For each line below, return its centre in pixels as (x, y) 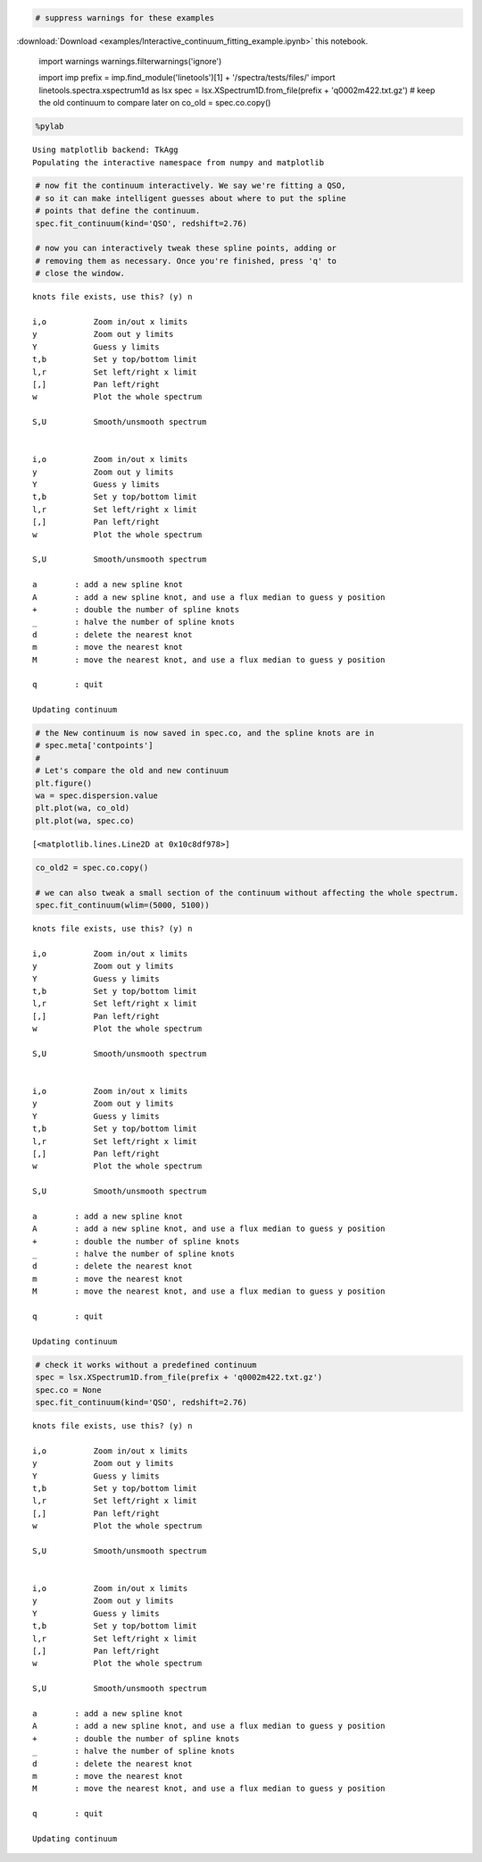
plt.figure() (64, 783)
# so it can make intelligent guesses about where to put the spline (191, 198)
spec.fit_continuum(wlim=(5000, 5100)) (122, 905)
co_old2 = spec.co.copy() (92, 868)
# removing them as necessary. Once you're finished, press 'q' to (186, 261)
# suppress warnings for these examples (125, 17)
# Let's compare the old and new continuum (132, 771)
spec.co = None (68, 1390)
